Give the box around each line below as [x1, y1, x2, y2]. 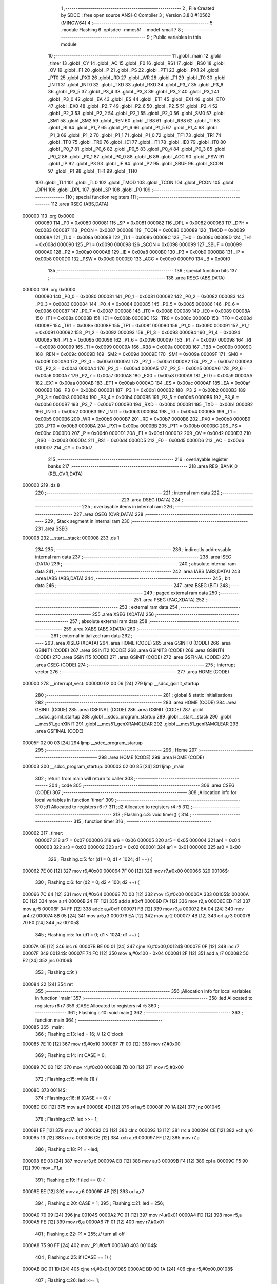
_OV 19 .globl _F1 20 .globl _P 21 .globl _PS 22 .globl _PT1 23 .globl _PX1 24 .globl [48, 67, 219, 73]
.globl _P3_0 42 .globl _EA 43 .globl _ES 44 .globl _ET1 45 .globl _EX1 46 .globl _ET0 [48, 96, 225, 102]
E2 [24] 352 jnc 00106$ [22, 957, 73, 964]
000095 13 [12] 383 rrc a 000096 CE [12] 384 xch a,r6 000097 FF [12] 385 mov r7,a [22, 1135, 200, 1141]
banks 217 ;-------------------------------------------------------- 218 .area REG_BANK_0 [48, 463, 238, 469]
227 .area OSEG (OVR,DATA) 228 [73, 511, 144, 517]
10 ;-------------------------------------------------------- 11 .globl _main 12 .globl [48, 53, 222, 59]
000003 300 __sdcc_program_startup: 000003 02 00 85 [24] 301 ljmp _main [22, 763, 185, 770]
